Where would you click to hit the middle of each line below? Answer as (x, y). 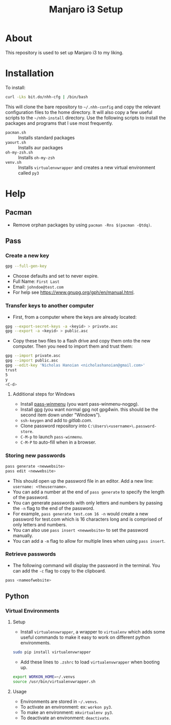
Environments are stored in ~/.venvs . (59, 701)
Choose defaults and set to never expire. (56, 276)
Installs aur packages (40, 147)
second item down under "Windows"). (61, 415)
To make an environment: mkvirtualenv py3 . (67, 713)
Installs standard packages (47, 138)
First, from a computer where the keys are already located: (74, 317)
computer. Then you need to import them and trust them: (73, 346)
